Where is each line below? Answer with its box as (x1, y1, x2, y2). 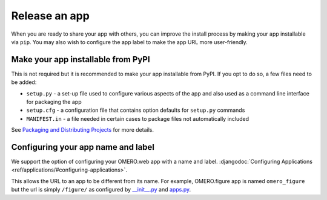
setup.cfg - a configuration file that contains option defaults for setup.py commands (26, 106, 245, 114)
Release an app (11, 9, 90, 22)
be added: (11, 79, 37, 86)
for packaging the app (26, 98, 82, 106)
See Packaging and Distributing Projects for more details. (11, 126, 154, 134)
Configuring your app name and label (11, 142, 154, 152)
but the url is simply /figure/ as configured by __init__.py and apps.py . (11, 186, 191, 193)
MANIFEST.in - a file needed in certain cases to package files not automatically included (26, 115, 249, 122)
